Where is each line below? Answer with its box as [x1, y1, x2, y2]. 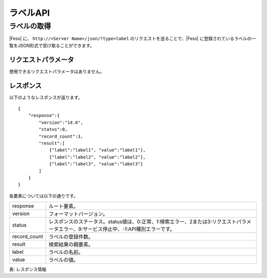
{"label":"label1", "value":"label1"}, [49, 147, 146, 153]
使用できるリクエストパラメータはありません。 [9, 68, 104, 74]
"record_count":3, [39, 133, 84, 139]
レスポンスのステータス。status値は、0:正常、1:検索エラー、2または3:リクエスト [48, 218, 237, 225]
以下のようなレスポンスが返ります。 [9, 94, 83, 100]
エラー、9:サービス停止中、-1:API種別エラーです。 [58, 226, 175, 233]
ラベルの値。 [48, 257, 79, 264]
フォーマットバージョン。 [48, 210, 108, 217]
